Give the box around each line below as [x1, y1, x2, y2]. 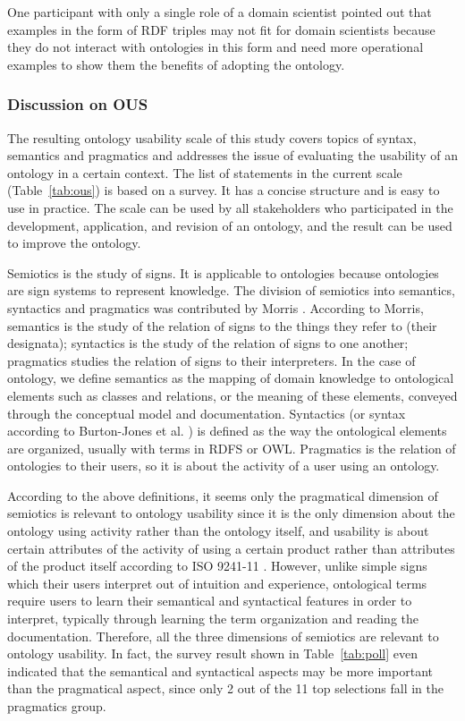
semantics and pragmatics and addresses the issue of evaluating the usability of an [7, 146, 458, 165]
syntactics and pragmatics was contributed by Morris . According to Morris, [7, 298, 424, 317]
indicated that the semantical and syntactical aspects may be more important [7, 661, 433, 680]
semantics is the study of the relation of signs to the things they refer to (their [7, 316, 437, 335]
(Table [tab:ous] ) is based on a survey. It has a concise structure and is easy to [7, 181, 440, 199]
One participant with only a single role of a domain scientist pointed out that [7, 3, 432, 21]
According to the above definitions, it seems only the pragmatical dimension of [7, 486, 438, 505]
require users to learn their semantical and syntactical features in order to [7, 591, 412, 610]
